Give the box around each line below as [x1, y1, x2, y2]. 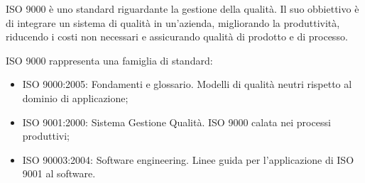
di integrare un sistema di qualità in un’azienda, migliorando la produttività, [6, 15, 340, 30]
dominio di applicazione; [22, 90, 129, 105]
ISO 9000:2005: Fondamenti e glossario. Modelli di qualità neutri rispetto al [22, 77, 352, 91]
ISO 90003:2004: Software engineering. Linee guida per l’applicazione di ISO [22, 152, 354, 167]
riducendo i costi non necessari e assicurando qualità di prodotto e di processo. [6, 29, 348, 44]
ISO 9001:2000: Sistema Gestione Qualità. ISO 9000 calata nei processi [22, 114, 331, 129]
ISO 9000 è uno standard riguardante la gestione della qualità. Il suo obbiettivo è [6, 1, 359, 16]
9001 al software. [22, 166, 96, 181]
